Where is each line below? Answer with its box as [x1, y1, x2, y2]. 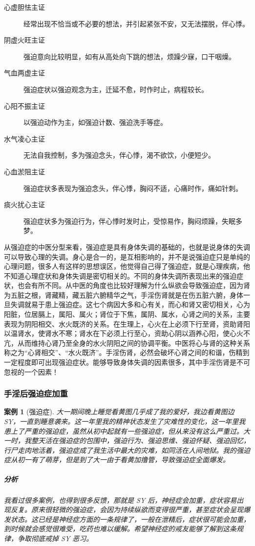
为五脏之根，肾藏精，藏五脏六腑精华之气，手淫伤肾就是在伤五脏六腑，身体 [4, 289, 243, 300]
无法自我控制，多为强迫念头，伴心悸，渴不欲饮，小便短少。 [23, 150, 215, 160]
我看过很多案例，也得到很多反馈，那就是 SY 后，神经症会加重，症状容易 [4, 495, 237, 505]
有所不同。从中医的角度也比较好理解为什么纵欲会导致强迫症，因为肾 [31, 280, 250, 290]
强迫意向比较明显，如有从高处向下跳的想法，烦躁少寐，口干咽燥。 [23, 51, 235, 61]
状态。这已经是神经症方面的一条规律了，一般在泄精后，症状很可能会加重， [10, 514, 250, 524]
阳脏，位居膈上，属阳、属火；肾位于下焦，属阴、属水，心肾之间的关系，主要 [4, 309, 250, 319]
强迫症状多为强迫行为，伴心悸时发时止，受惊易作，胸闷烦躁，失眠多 [23, 215, 242, 226]
